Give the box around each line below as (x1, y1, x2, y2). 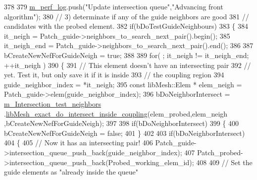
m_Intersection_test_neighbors (4, 98, 101, 109)
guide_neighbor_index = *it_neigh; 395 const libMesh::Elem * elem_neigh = (4, 79, 242, 89)
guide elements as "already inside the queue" (4, 167, 138, 177)
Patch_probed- (197, 147, 243, 157)
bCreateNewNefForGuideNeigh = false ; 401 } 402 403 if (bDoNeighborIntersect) (4, 127, 245, 138)
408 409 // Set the (196, 157, 253, 167)
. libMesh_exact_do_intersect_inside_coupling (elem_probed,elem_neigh (4, 108, 228, 119)
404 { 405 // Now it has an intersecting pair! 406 (4, 137, 153, 148)
